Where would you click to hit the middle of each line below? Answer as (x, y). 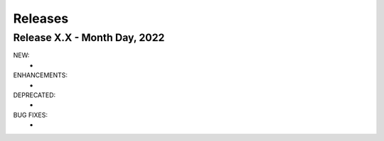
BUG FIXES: (30, 115)
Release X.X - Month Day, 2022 (89, 38)
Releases (41, 18)
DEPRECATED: (34, 95)
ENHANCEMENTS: (40, 75)
